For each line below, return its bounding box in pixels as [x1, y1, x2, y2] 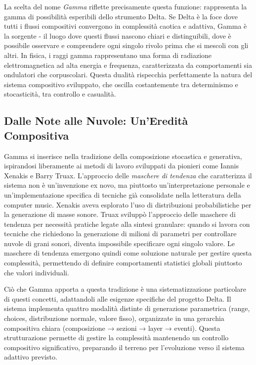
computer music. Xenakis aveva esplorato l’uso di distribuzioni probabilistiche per [4, 199, 252, 209]
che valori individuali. [4, 267, 69, 277]
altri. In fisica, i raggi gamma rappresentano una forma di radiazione [4, 50, 212, 60]
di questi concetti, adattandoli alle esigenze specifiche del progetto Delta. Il [4, 293, 231, 304]
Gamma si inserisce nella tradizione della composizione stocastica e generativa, [4, 151, 242, 161]
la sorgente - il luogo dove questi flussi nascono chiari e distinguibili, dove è [4, 30, 231, 41]
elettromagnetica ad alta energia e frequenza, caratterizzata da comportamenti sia [4, 59, 252, 70]
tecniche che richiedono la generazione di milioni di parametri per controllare [4, 228, 237, 239]
